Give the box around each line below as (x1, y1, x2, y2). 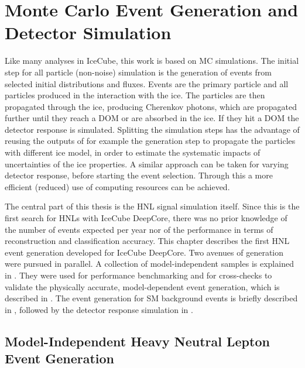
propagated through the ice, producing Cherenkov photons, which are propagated (5, 100, 297, 112)
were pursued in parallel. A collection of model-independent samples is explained (5, 257, 294, 270)
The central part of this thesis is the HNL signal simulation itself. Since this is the (5, 200, 300, 212)
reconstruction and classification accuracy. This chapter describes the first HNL (5, 235, 290, 247)
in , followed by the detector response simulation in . (5, 303, 193, 315)
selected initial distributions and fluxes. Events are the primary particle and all (5, 77, 289, 90)
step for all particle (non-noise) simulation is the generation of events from (5, 66, 272, 78)
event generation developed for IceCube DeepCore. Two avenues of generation (5, 246, 283, 258)
